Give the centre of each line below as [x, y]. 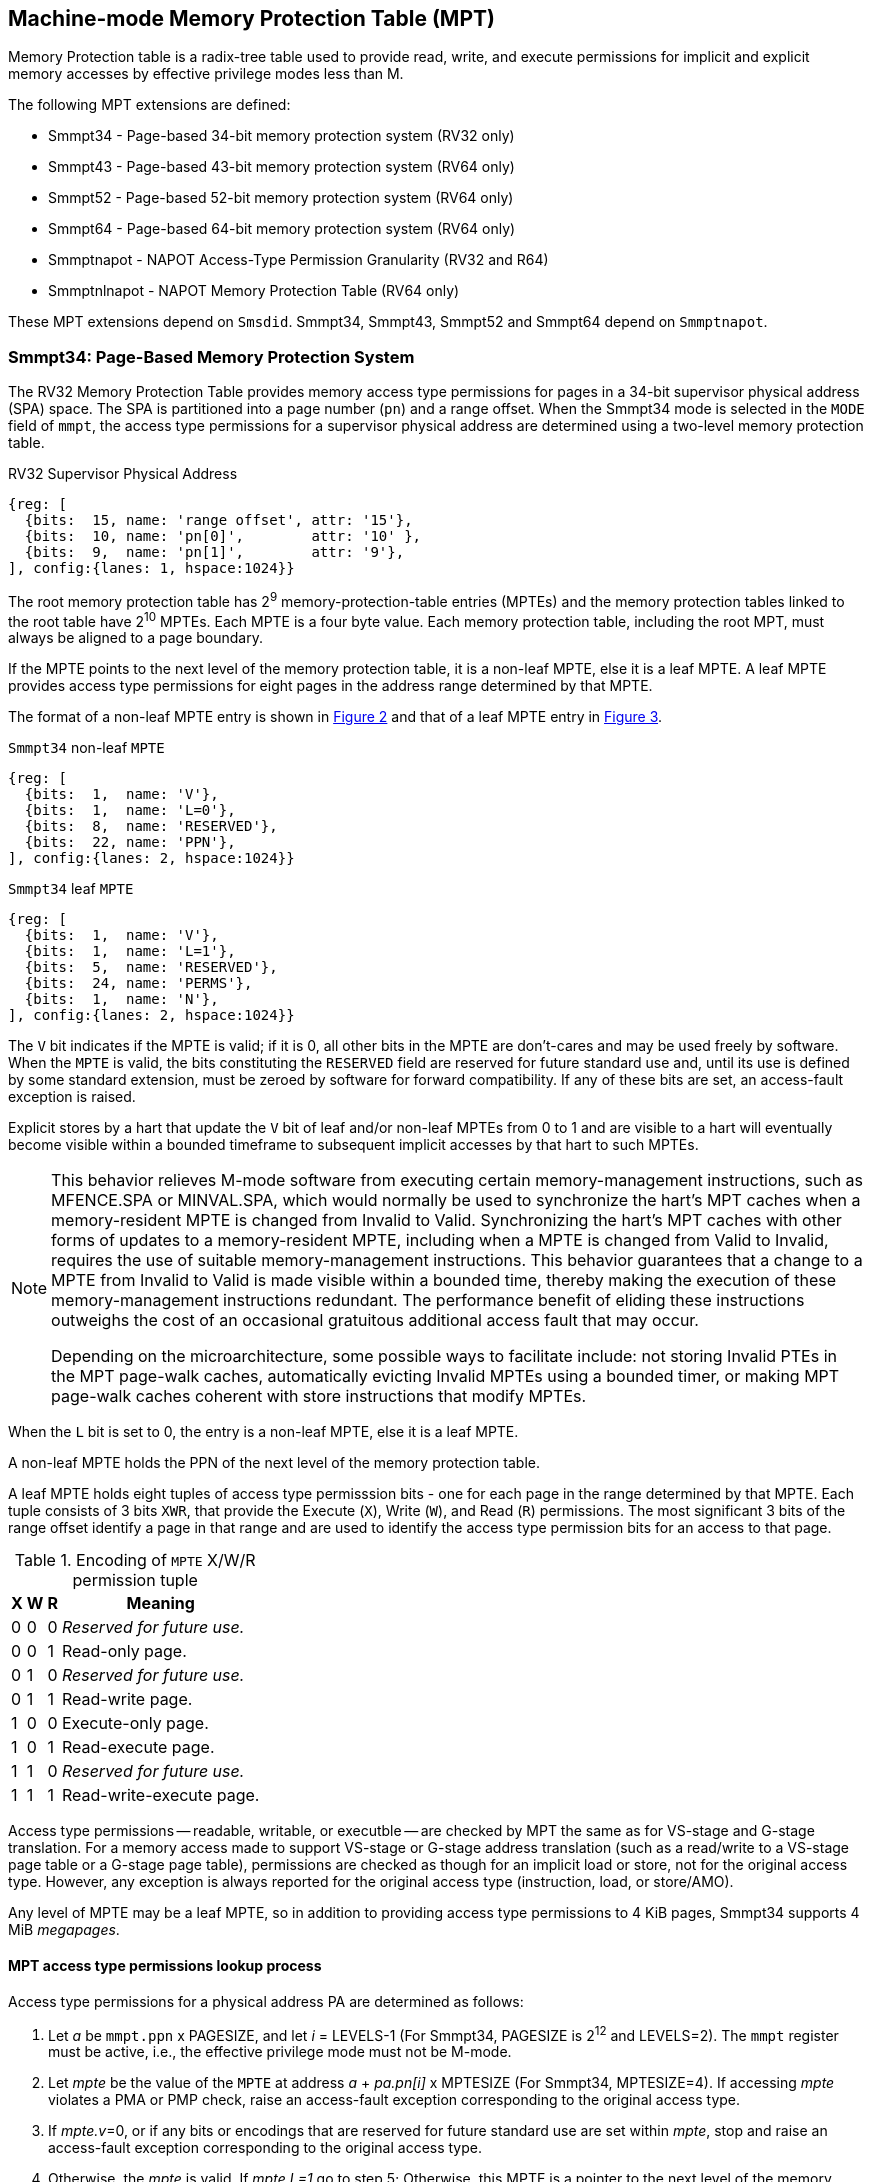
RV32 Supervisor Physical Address [123, 474]
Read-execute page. [138, 1747]
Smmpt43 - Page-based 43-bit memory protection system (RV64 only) [281, 167]
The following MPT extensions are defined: [149, 105]
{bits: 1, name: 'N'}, [121, 999]
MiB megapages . [64, 1930]
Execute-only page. [135, 1723]
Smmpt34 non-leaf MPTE [86, 748]
